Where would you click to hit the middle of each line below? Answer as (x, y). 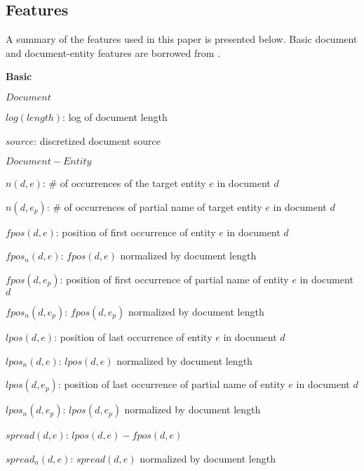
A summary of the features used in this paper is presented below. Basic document (182, 39)
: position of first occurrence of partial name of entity (174, 279)
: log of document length (115, 116)
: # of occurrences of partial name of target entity (154, 206)
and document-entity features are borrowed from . (113, 52)
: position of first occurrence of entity (136, 232)
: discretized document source (97, 140)
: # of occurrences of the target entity (124, 183)
